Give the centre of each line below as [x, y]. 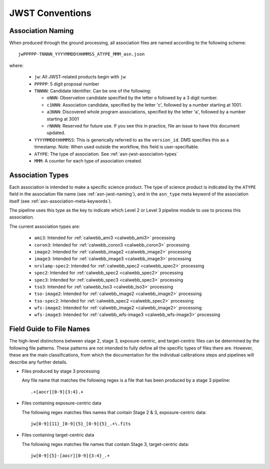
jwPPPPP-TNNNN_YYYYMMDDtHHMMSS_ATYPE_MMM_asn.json [81, 54]
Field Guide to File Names [49, 329]
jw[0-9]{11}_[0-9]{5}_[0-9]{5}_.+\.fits [81, 423]
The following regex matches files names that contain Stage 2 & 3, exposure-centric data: [114, 412]
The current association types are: [44, 226]
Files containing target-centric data [58, 435]
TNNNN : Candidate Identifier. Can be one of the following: [93, 91]
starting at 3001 [63, 119]
